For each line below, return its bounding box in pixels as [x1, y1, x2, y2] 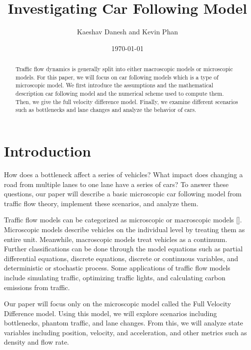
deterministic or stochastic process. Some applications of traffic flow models [4, 263, 230, 273]
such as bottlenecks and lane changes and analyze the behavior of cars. [15, 106, 197, 114]
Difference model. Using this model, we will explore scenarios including [4, 308, 217, 318]
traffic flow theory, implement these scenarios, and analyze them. [4, 198, 199, 208]
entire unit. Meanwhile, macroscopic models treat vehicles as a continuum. [4, 234, 227, 244]
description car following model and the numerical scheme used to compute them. [15, 89, 224, 98]
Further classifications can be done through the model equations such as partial [4, 243, 243, 254]
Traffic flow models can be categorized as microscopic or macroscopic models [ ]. [4, 215, 242, 225]
